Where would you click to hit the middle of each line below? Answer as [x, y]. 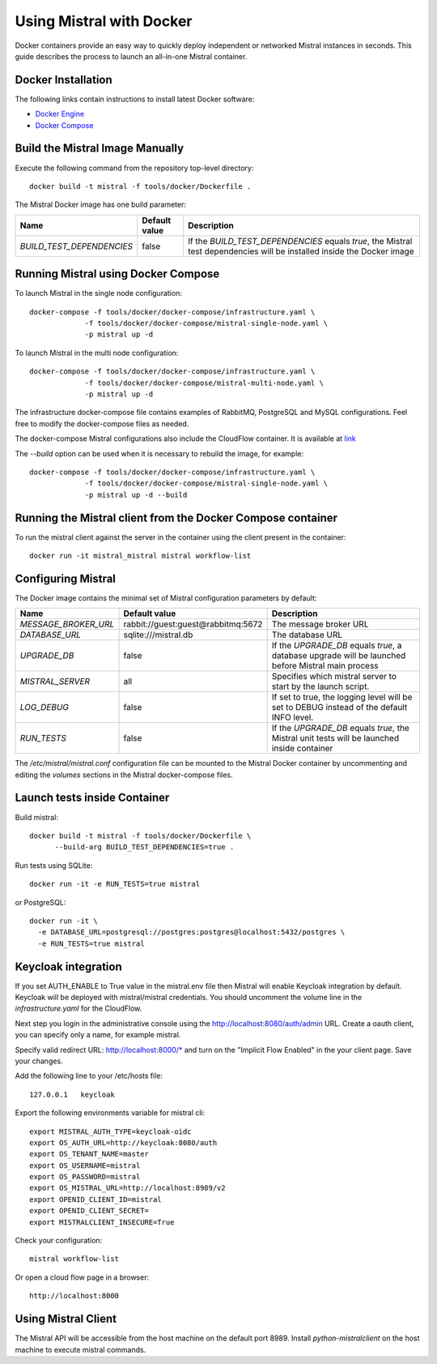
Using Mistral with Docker [104, 21]
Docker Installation [64, 80]
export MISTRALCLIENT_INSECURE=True [102, 1222]
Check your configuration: [59, 1241]
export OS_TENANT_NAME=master [89, 1154]
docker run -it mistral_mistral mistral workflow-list [140, 556]
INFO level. [293, 717]
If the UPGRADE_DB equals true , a [337, 646]
